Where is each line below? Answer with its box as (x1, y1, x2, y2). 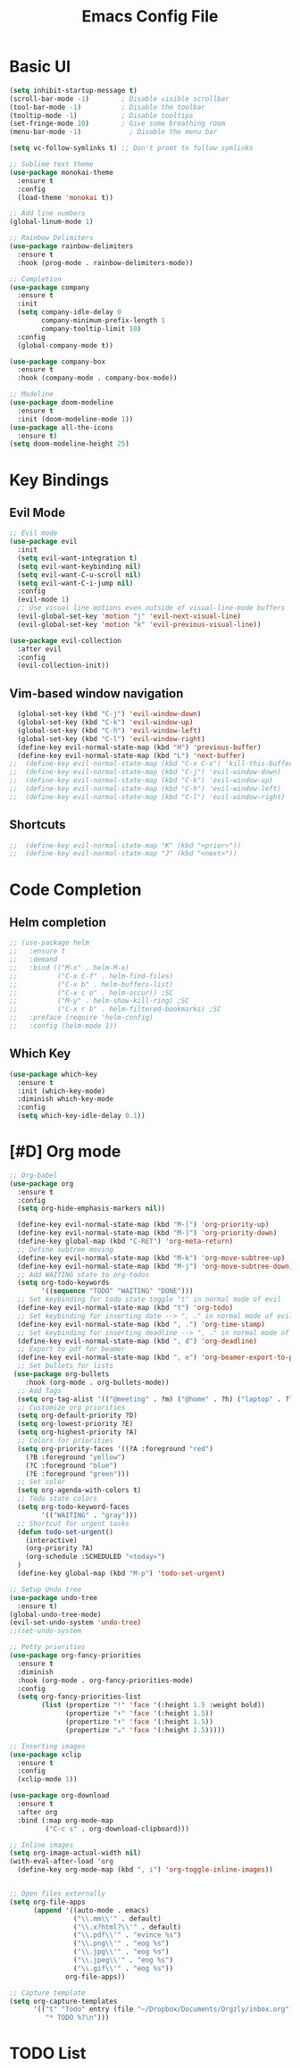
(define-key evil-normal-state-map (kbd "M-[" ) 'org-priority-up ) (17, 1221, 270, 1230)
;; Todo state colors (17, 1494, 98, 1504)
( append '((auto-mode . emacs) (32, 1905, 150, 1914)
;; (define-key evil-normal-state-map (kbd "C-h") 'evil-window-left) (9, 784, 281, 793)
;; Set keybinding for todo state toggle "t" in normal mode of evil (17, 1295, 281, 1305)
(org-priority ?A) (25, 1544, 94, 1553)
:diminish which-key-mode (17, 1095, 114, 1104)
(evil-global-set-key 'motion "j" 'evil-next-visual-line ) (17, 612, 242, 621)
